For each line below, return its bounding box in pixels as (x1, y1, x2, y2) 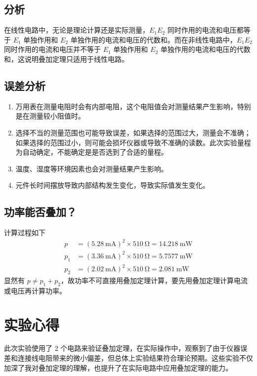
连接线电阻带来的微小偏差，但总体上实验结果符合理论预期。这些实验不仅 (17, 353, 253, 363)
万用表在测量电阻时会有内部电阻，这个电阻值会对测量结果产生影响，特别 (15, 101, 251, 111)
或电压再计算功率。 (4, 285, 66, 295)
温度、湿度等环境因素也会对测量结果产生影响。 (15, 163, 168, 173)
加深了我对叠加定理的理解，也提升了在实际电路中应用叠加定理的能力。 (4, 362, 232, 373)
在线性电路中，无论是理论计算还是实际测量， (4, 25, 149, 35)
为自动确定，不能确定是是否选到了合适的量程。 (15, 147, 168, 157)
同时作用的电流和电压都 (167, 25, 244, 35)
